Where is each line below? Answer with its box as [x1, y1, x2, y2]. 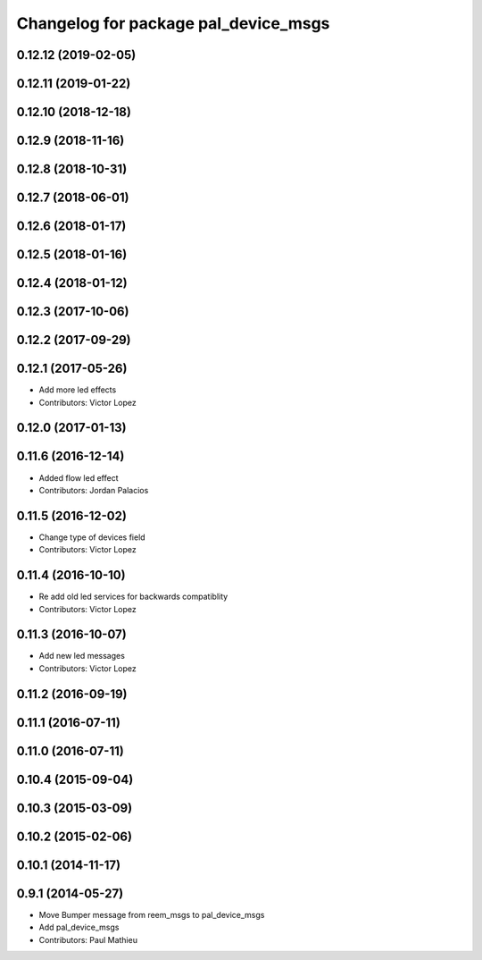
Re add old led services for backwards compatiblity [38, 591, 229, 602]
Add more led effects [38, 384, 117, 395]
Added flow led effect [38, 472, 119, 483]
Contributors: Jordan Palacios [38, 484, 149, 495]
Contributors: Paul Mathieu [38, 934, 138, 945]
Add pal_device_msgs [38, 922, 120, 933]
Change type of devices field [38, 532, 146, 543]
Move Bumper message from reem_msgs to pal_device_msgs [38, 909, 265, 920]
